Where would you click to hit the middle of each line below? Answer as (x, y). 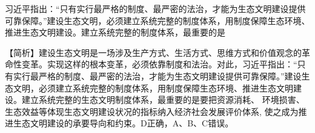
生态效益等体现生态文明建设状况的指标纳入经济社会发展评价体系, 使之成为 (152, 111)
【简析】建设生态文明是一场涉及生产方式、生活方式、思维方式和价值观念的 (153, 52)
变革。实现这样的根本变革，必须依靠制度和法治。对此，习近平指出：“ (159, 64)
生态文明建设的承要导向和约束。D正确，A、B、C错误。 (123, 123)
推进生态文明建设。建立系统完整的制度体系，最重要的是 (115, 32)
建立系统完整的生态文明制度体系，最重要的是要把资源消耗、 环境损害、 (163, 100)
